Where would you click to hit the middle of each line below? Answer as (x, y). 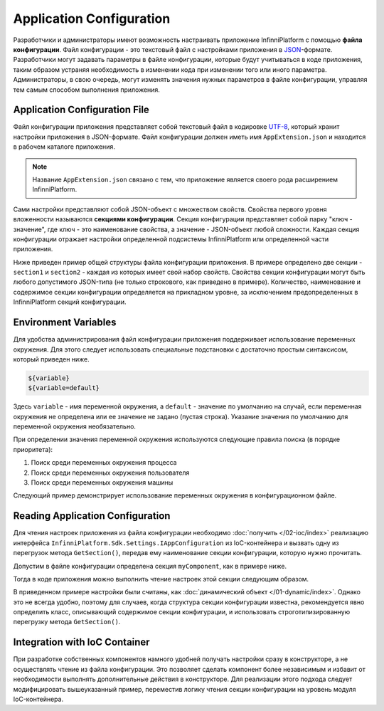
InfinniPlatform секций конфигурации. (70, 302)
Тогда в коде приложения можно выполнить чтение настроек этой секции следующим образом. (161, 579)
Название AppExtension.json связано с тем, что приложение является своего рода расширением (185, 179)
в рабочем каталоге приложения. (64, 147)
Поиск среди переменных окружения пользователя (110, 473)
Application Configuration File (81, 110)
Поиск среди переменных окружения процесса (104, 463)
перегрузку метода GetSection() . (67, 622)
